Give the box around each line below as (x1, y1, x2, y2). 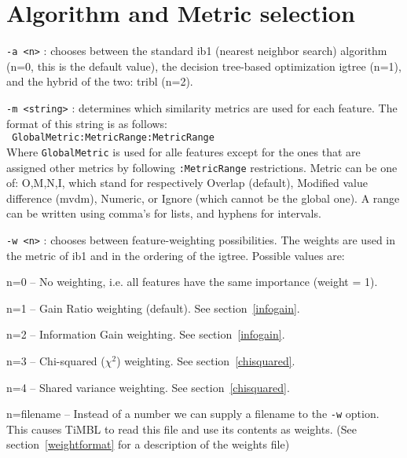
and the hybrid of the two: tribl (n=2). (6, 73, 193, 90)
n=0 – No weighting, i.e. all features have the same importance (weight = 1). (6, 273, 378, 290)
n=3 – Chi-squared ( (6, 353, 105, 368)
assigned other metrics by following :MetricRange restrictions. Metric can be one (6, 159, 398, 175)
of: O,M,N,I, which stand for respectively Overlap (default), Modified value (6, 174, 368, 191)
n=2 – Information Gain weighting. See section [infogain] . (6, 326, 285, 343)
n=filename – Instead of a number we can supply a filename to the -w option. (6, 405, 379, 422)
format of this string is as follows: (6, 115, 168, 131)
